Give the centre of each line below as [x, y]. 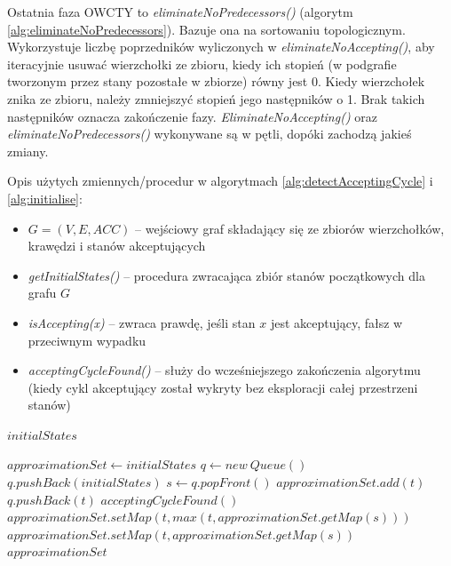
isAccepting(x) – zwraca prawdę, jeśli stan [142, 322]
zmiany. [28, 151]
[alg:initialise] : [45, 198]
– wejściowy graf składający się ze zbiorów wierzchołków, [290, 228]
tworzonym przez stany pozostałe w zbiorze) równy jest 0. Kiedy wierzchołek [216, 81]
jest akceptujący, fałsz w [336, 322]
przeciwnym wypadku [87, 340]
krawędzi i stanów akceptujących [117, 246]
